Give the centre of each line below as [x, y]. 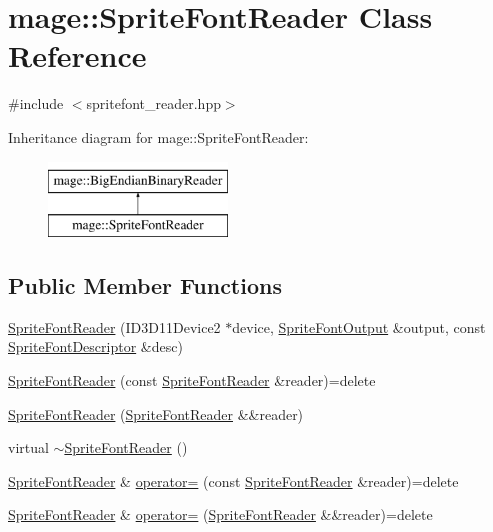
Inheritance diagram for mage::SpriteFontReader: [158, 136]
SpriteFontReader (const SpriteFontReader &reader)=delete [192, 380]
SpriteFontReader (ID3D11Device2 [114, 326]
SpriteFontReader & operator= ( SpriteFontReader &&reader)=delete [220, 514]
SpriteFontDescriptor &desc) [95, 346]
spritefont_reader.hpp [153, 103]
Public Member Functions [145, 285]
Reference [77, 55]
